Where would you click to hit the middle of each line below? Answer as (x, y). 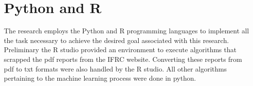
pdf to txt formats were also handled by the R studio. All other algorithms (116, 68)
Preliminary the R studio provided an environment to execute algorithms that (120, 50)
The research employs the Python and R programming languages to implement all (126, 31)
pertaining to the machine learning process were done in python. (100, 78)
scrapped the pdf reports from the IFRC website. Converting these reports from (123, 59)
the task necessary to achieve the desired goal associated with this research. (117, 40)
